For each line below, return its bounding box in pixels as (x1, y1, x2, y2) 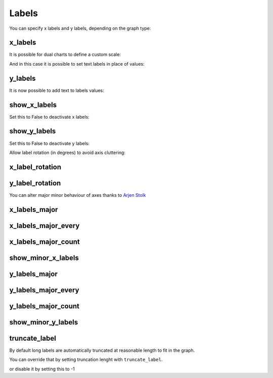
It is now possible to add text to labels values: (9, 87, 105, 93)
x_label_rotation (9, 163, 62, 171)
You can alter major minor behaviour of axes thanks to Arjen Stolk (9, 192, 146, 198)
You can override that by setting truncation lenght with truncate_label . (9, 356, 163, 363)
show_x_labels (9, 100, 57, 109)
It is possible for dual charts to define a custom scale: (9, 51, 121, 58)
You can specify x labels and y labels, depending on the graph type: (9, 25, 151, 31)
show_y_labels (9, 127, 56, 136)
